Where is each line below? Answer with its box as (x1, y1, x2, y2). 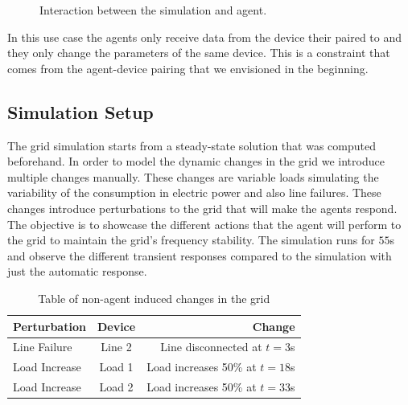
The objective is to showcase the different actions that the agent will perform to (7, 215, 402, 232)
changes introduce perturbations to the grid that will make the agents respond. (7, 199, 398, 216)
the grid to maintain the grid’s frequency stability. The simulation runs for (7, 231, 375, 248)
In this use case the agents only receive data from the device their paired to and (7, 28, 402, 45)
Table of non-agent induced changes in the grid (38, 289, 270, 306)
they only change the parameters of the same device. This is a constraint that (7, 44, 390, 61)
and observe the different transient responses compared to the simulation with (7, 247, 392, 264)
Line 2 (101, 338, 132, 355)
